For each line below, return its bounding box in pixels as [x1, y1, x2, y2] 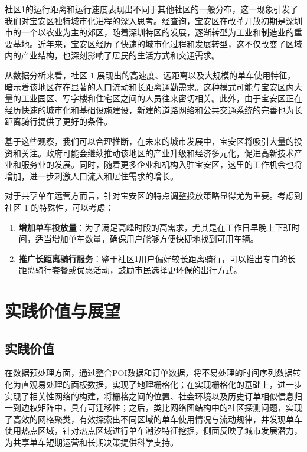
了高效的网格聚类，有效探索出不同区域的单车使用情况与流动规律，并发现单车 [5, 412, 302, 425]
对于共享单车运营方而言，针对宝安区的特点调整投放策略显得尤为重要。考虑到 [5, 189, 302, 202]
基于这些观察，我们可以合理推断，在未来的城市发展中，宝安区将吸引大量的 [5, 135, 294, 147]
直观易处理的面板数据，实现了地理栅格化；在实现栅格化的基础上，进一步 [21, 378, 302, 391]
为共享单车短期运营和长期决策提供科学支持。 [5, 436, 178, 448]
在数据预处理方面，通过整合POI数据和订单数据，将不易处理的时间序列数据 [5, 366, 293, 379]
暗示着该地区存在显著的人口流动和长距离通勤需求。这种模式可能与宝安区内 [5, 80, 294, 93]
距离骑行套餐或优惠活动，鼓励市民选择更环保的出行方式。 [18, 264, 242, 276]
